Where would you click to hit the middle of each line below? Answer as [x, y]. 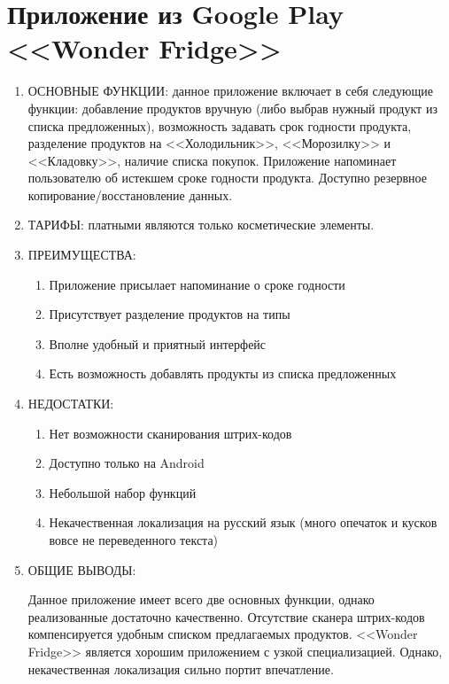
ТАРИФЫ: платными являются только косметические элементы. [201, 225]
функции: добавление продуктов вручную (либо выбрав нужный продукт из [232, 108]
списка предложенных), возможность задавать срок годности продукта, [220, 125]
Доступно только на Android [127, 463]
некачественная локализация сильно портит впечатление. [181, 668]
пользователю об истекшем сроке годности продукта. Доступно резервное [227, 178]
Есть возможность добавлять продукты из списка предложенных [223, 373]
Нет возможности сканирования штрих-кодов [170, 433]
